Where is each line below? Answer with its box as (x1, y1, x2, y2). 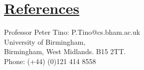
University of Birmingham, (4, 36, 86, 47)
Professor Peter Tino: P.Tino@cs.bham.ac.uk (4, 27, 141, 37)
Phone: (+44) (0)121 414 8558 (4, 56, 96, 66)
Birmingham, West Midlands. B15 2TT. (4, 46, 126, 57)
